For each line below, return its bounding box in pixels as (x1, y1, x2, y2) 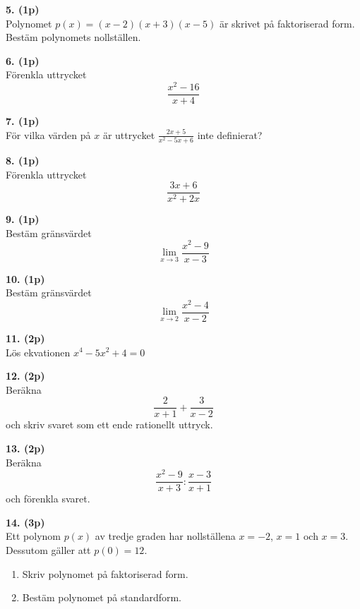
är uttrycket (102, 127, 155, 142)
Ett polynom (6, 529, 61, 543)
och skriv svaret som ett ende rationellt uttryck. (6, 417, 213, 432)
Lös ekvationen (6, 344, 71, 359)
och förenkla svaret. (6, 491, 90, 506)
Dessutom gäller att (6, 543, 91, 557)
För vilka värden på (6, 127, 91, 142)
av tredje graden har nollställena (95, 529, 236, 543)
